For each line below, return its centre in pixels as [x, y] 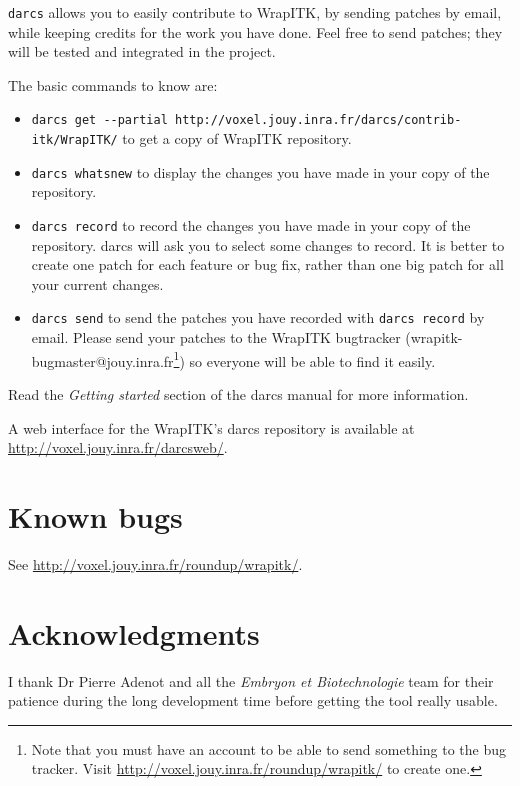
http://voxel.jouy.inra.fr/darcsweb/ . [118, 447]
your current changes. [97, 283]
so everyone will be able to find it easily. [312, 360]
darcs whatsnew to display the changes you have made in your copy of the [260, 171]
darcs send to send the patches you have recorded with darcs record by [258, 317]
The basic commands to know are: [113, 84]
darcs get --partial [99, 120]
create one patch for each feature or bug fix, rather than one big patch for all [267, 264]
